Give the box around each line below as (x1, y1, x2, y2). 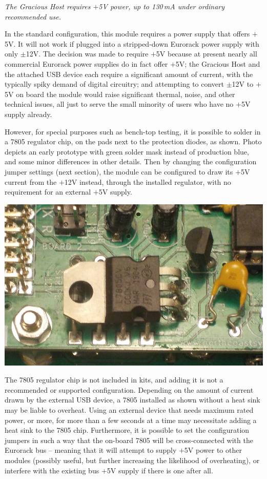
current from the (5, 176, 57, 187)
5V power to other (184, 445, 242, 455)
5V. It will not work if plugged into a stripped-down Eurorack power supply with (5, 38, 259, 49)
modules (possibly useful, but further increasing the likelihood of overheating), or (5, 454, 260, 465)
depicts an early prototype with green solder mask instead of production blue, (5, 146, 249, 157)
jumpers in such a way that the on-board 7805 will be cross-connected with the (5, 434, 253, 445)
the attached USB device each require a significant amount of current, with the (5, 68, 253, 79)
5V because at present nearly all (156, 48, 257, 59)
